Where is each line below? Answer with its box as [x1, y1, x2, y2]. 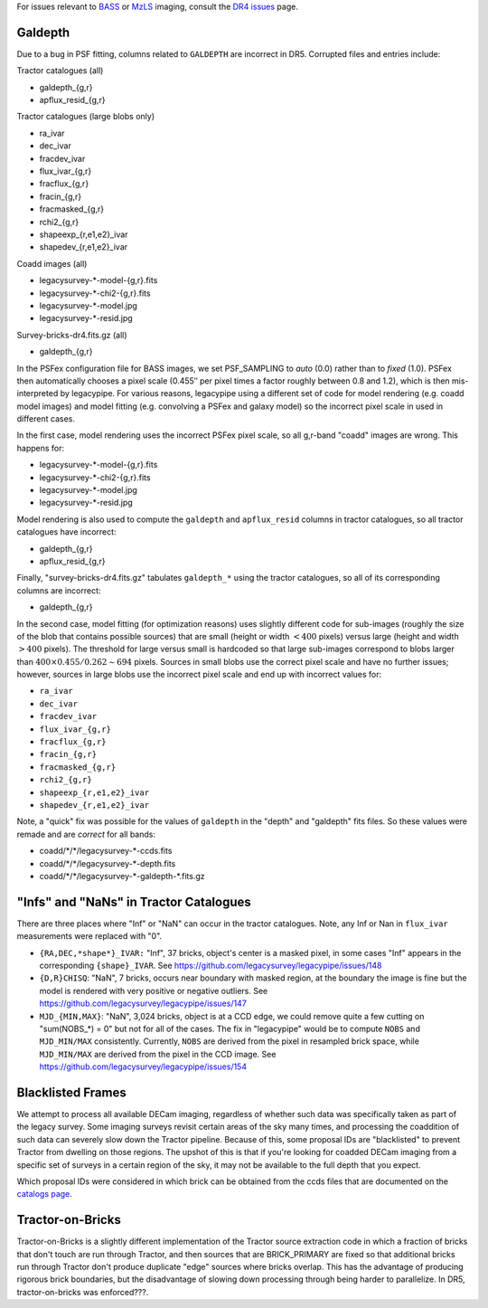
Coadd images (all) [16, 258, 88, 269]
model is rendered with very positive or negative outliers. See [39, 985, 268, 996]
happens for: [16, 442, 65, 453]
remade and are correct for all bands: [16, 829, 155, 839]
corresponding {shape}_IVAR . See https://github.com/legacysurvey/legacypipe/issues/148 [39, 960, 382, 972]
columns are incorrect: [16, 584, 101, 596]
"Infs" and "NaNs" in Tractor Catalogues [16, 894, 252, 909]
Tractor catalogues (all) [16, 65, 104, 76]
